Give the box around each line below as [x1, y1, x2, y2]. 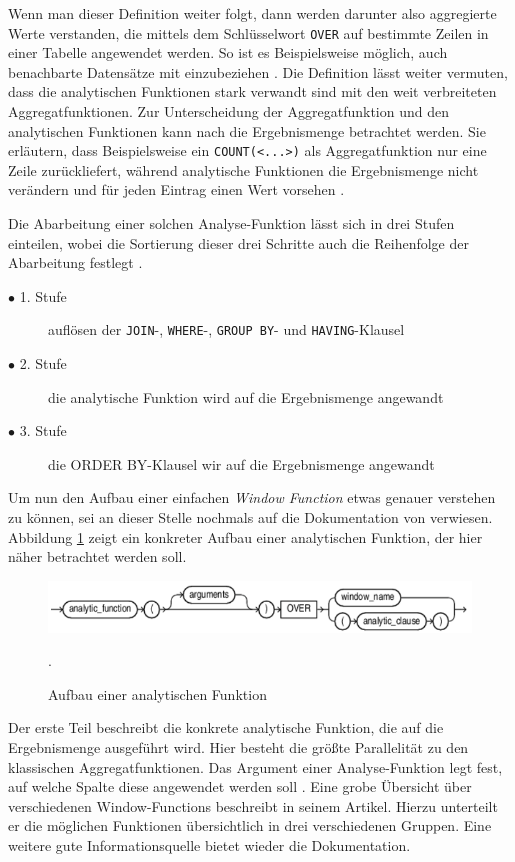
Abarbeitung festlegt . [8, 252, 143, 273]
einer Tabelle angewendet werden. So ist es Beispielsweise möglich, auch [8, 42, 448, 63]
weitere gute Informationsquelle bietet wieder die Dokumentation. [8, 834, 411, 855]
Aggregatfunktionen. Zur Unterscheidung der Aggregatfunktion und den [8, 101, 449, 122]
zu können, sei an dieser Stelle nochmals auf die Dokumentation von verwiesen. [8, 507, 493, 528]
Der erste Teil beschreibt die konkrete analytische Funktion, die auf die [8, 717, 444, 738]
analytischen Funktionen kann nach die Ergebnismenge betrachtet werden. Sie [8, 120, 486, 141]
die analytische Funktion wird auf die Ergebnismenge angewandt [48, 386, 444, 407]
